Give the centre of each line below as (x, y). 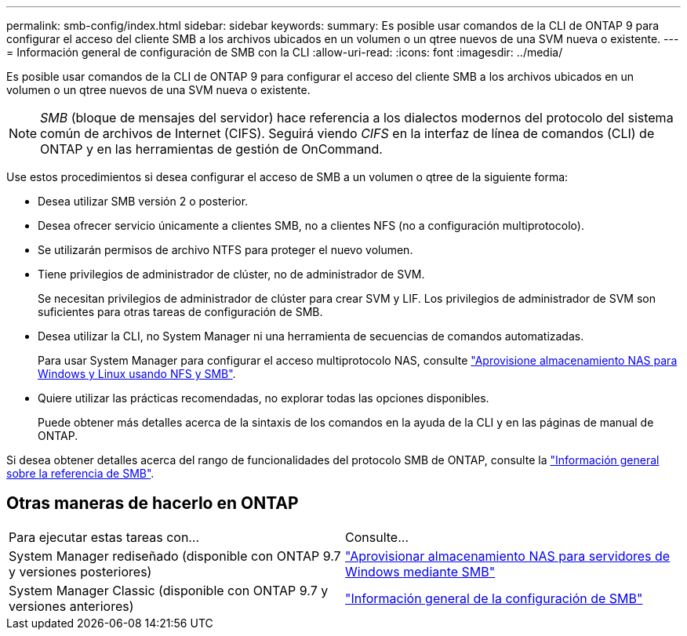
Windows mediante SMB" (420, 571)
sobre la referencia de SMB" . (80, 473)
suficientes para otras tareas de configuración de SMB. (180, 312)
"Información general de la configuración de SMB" (494, 598)
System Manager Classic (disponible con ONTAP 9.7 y (169, 590)
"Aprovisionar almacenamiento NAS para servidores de (508, 556)
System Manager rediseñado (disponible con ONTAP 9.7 (175, 556)
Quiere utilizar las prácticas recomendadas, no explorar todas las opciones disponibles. (264, 398)
